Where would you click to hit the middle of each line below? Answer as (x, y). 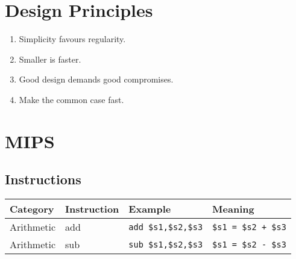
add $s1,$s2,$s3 (166, 227)
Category (32, 209)
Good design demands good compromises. (96, 79)
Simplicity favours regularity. (72, 39)
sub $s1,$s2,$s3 (166, 244)
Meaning (233, 209)
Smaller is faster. (50, 59)
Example (150, 209)
